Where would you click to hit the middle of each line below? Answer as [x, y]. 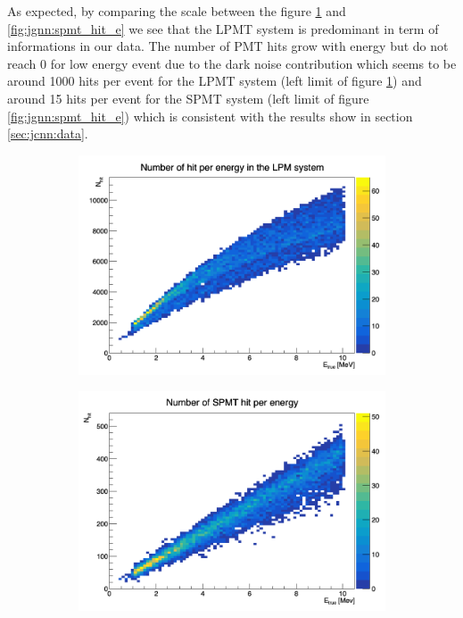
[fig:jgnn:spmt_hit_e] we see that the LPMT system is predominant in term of [223, 28]
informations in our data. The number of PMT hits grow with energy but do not [228, 46]
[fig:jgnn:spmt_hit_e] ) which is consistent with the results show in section [210, 116]
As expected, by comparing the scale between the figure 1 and [177, 11]
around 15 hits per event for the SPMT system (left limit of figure [188, 98]
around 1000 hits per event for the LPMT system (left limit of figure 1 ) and [215, 81]
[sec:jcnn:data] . [48, 134]
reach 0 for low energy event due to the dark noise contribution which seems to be [232, 63]
